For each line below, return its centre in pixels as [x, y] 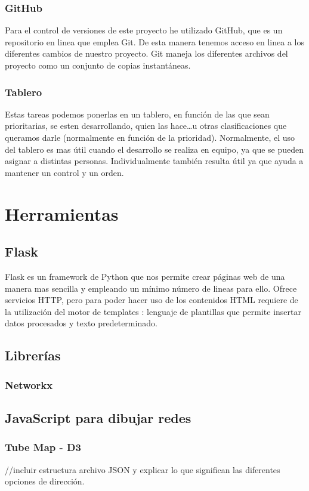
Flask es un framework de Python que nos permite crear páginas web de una [145, 276]
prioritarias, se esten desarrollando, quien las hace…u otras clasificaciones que [146, 126]
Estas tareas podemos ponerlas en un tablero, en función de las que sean [137, 114]
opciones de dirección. [45, 481]
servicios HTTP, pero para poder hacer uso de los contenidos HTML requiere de [152, 300]
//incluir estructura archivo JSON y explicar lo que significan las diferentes [143, 469]
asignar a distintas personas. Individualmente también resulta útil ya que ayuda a [154, 161]
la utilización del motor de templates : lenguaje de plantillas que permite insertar [153, 311]
